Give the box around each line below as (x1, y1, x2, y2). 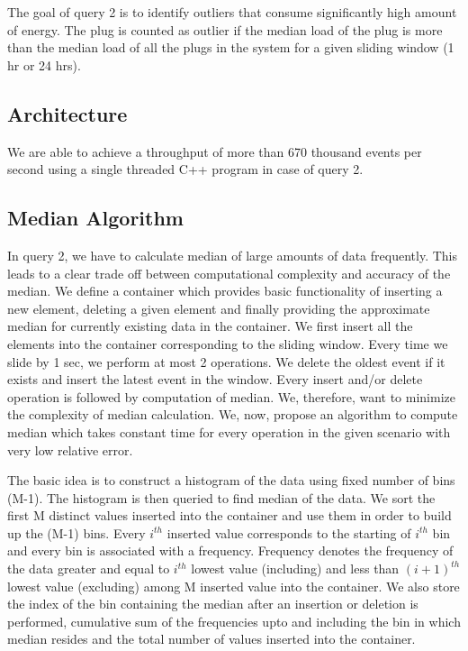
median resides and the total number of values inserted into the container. (7, 629, 416, 648)
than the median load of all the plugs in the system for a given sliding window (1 (7, 38, 454, 57)
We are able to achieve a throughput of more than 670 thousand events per (7, 142, 422, 160)
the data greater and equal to (7, 559, 170, 578)
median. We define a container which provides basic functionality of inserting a (7, 281, 443, 300)
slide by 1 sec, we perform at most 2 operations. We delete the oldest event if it (7, 352, 445, 371)
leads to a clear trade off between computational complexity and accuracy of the (7, 263, 451, 282)
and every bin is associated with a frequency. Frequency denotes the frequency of (7, 541, 454, 560)
